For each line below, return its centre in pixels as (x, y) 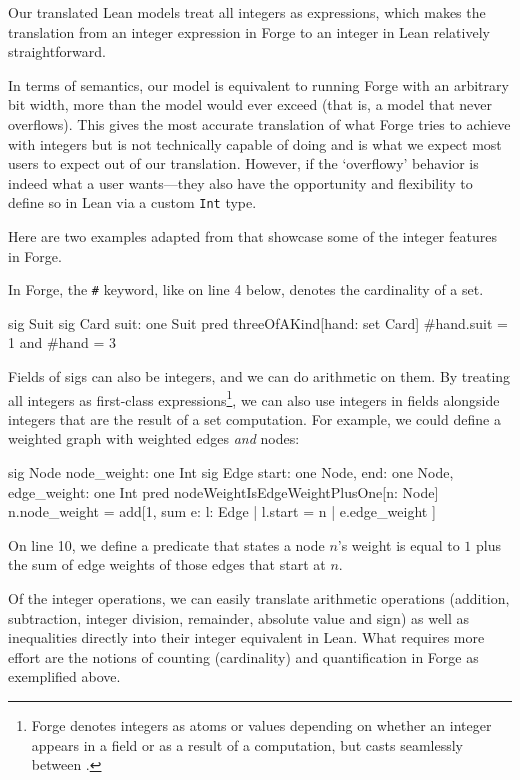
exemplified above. (64, 676)
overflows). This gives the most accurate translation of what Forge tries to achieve (259, 123)
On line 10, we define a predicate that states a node (166, 544)
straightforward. (57, 51)
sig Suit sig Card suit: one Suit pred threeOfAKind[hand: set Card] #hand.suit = (258, 322)
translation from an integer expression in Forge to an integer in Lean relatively (249, 31)
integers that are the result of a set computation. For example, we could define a (254, 418)
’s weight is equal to (398, 544)
